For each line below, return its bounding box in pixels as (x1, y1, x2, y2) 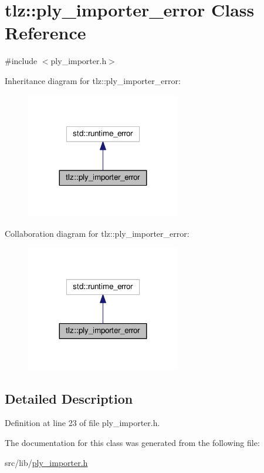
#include (5, 55, 38, 67)
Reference (5, 21, 86, 45)
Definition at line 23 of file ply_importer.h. (5, 417, 160, 429)
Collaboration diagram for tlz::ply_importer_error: (5, 227, 189, 240)
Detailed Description (5, 389, 133, 407)
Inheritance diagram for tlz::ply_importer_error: (5, 74, 181, 86)
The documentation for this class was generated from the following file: (5, 436, 260, 448)
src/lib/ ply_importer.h (5, 456, 88, 468)
